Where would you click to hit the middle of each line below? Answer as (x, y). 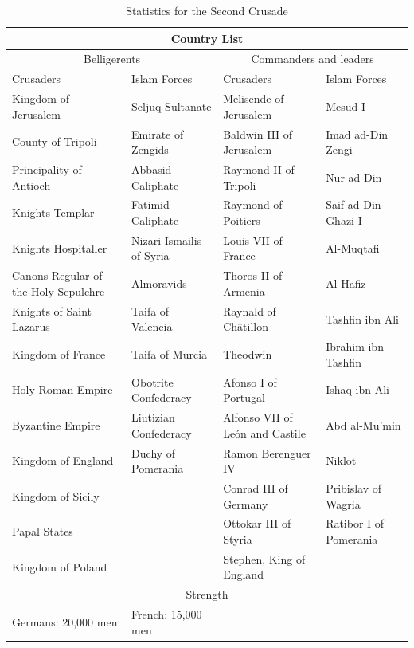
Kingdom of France (59, 353)
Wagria (343, 503)
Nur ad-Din (354, 177)
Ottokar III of (257, 523)
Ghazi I (344, 220)
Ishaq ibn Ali (357, 389)
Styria (238, 538)
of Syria (150, 255)
